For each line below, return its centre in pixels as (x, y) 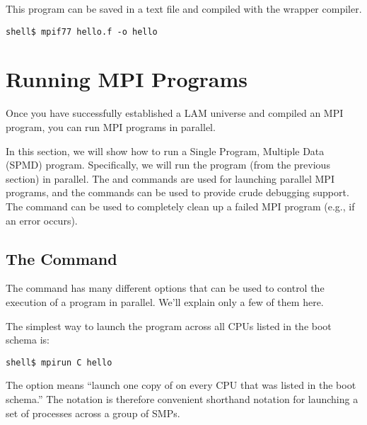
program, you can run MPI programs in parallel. (111, 126)
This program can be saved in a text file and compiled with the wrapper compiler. (184, 8)
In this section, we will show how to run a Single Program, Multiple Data (165, 151)
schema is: (28, 340)
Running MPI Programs (127, 79)
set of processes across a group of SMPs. (93, 413)
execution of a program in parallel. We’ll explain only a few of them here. (165, 301)
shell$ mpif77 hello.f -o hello (82, 32)
